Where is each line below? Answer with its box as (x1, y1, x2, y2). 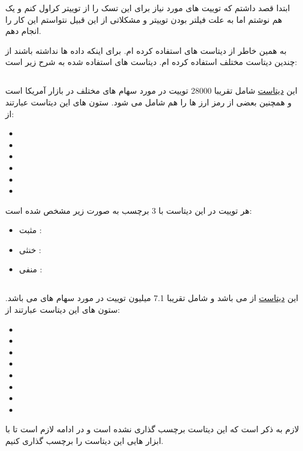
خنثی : (19, 243, 42, 255)
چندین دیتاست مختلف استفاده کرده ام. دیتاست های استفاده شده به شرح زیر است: (5, 56, 297, 68)
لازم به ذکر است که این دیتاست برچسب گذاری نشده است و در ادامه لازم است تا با (5, 423, 299, 435)
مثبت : (19, 224, 42, 236)
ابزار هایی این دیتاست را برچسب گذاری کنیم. (5, 435, 164, 446)
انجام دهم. (5, 25, 42, 37)
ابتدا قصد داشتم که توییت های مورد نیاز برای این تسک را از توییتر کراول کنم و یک (5, 2, 290, 13)
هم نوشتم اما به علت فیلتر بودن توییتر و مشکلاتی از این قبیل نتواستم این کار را (5, 13, 282, 25)
